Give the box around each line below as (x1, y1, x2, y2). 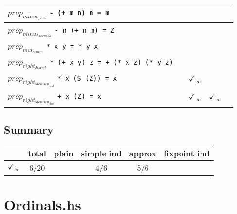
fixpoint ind (164, 147, 210, 159)
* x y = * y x (46, 42, 98, 50)
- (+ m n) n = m (49, 9, 109, 17)
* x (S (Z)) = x (57, 74, 117, 83)
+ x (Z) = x (57, 92, 102, 100)
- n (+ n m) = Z (55, 26, 114, 34)
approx (129, 147, 157, 159)
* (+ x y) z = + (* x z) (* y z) (50, 58, 173, 66)
